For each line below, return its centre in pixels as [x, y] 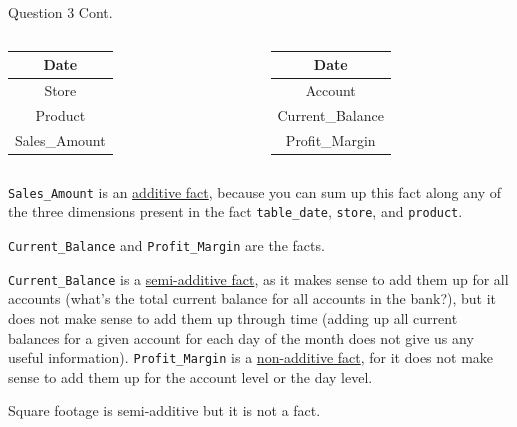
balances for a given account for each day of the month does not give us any [241, 337]
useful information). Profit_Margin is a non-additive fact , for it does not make [251, 357]
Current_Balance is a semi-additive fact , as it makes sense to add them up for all [258, 278]
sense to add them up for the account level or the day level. [190, 376]
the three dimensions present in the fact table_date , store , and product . [235, 211]
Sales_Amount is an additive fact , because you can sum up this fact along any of [254, 191]
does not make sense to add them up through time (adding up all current [233, 317]
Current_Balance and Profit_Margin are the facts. [166, 245]
